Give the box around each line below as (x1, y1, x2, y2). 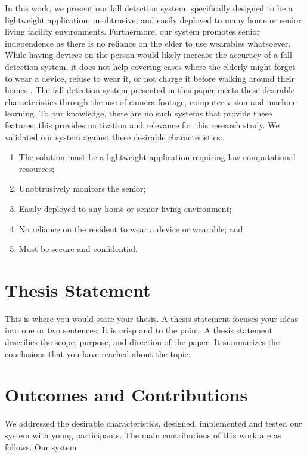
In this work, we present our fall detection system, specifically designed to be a (5, 2, 293, 14)
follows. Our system (5, 440, 77, 453)
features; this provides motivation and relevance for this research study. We (5, 118, 280, 131)
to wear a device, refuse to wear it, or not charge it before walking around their (5, 72, 295, 84)
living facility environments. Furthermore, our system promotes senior (5, 25, 260, 38)
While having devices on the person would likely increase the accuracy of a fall (5, 48, 292, 61)
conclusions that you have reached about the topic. (5, 347, 191, 360)
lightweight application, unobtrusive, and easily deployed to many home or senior (5, 13, 302, 26)
